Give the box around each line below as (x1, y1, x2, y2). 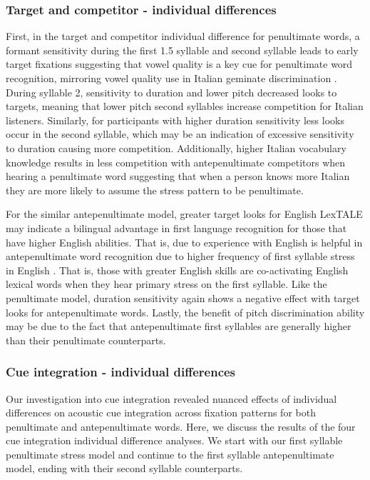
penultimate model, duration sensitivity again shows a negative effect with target (6, 290, 360, 305)
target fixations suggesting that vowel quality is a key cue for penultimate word (6, 56, 353, 71)
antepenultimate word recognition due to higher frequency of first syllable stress (6, 249, 355, 264)
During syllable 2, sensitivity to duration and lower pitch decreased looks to (6, 84, 337, 99)
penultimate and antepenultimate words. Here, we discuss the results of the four (6, 419, 356, 434)
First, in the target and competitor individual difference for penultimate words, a (6, 29, 360, 44)
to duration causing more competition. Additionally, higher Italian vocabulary (6, 140, 346, 155)
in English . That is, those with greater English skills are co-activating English (6, 262, 349, 277)
